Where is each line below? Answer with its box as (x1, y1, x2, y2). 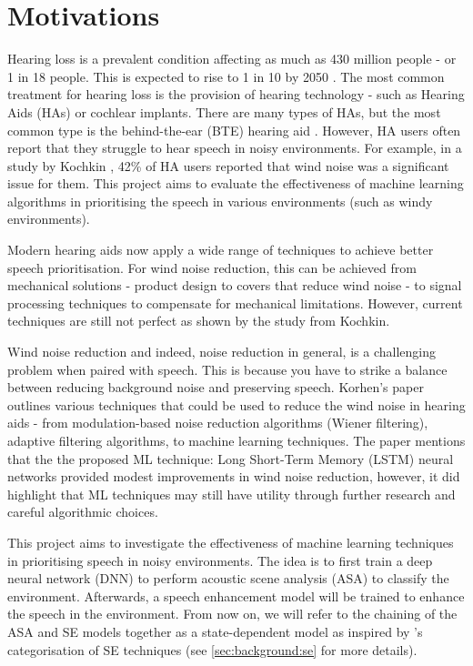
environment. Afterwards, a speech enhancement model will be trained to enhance (7, 586, 465, 605)
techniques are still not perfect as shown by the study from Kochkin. (7, 311, 390, 330)
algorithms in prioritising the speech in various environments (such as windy (7, 191, 433, 210)
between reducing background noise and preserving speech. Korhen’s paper (7, 378, 424, 397)
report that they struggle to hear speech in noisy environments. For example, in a (7, 138, 462, 157)
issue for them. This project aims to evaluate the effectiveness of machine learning (7, 174, 464, 193)
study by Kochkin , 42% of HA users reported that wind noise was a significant (7, 156, 449, 175)
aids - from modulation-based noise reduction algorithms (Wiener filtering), (7, 413, 428, 432)
